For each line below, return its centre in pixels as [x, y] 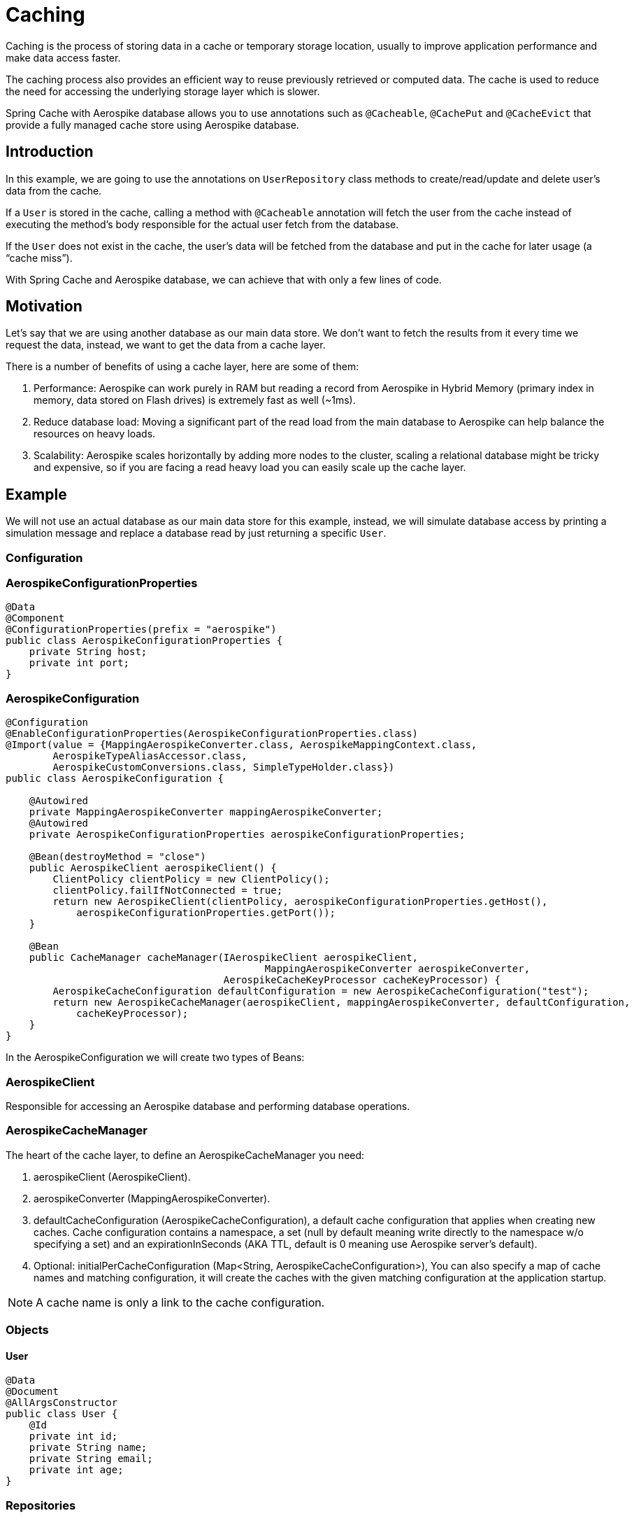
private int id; [73, 1436]
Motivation [44, 307]
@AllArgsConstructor [62, 1403]
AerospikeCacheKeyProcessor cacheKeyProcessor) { [362, 980]
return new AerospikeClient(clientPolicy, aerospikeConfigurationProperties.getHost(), [300, 902]
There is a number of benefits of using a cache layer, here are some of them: [182, 367]
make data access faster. [63, 57]
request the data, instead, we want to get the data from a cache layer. [166, 345]
